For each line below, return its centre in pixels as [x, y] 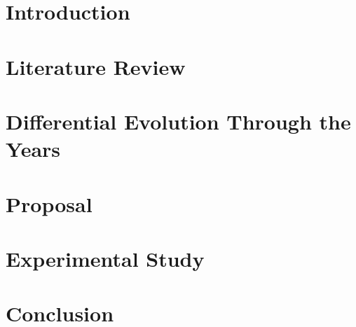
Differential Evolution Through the [178, 121]
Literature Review [96, 66]
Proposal [49, 203]
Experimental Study [105, 258]
